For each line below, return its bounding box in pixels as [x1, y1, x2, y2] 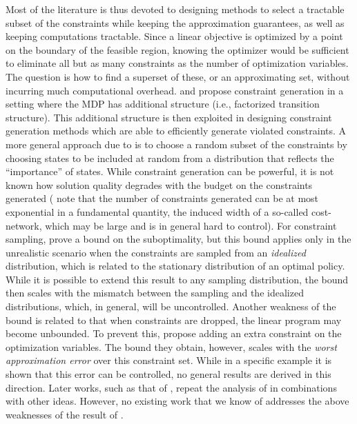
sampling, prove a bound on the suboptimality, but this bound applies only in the [6, 232, 351, 246]
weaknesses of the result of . [6, 407, 124, 421]
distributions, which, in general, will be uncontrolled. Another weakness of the [6, 299, 336, 314]
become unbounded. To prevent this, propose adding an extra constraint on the [6, 326, 342, 341]
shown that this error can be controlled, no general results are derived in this [6, 367, 331, 381]
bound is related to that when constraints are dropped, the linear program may [6, 312, 342, 327]
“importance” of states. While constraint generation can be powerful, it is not [6, 164, 334, 179]
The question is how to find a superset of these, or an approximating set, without [6, 69, 350, 83]
